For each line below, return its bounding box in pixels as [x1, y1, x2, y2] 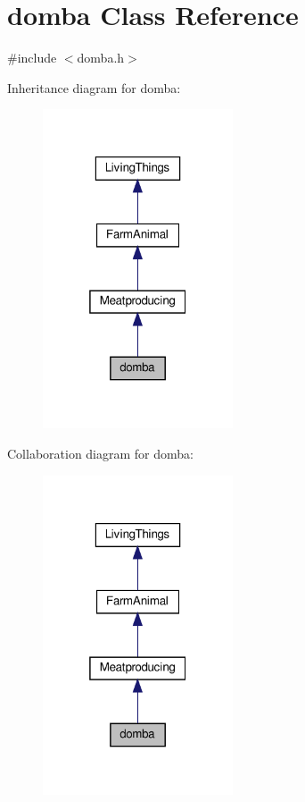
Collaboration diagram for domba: [7, 443, 194, 462]
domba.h [77, 48, 125, 67]
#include [7, 48, 57, 67]
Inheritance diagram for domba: [7, 78, 181, 97]
